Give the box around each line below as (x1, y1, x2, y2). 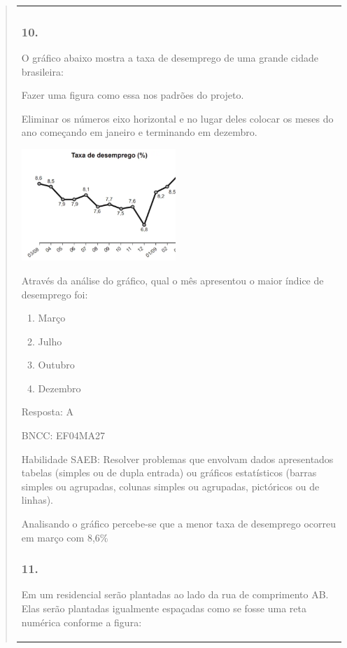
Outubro (38, 357, 75, 372)
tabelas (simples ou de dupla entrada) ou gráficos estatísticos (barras (21, 465, 317, 480)
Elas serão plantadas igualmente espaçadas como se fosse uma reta (21, 601, 306, 616)
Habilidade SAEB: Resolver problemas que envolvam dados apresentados (21, 451, 334, 466)
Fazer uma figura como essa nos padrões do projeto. (21, 88, 244, 102)
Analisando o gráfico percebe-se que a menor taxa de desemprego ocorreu (21, 516, 336, 531)
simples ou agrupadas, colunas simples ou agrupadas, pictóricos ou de (21, 478, 320, 493)
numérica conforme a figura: (21, 614, 142, 629)
